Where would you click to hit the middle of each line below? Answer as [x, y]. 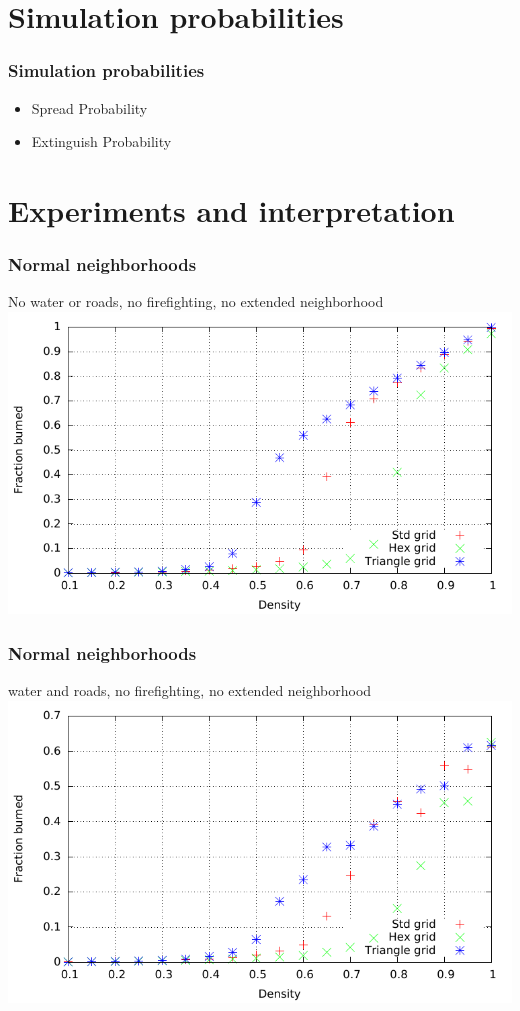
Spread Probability [89, 107]
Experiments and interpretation [231, 209]
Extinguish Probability [101, 141]
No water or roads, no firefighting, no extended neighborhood [196, 301]
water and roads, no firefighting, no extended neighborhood [190, 690]
